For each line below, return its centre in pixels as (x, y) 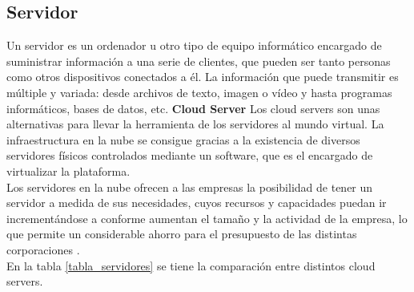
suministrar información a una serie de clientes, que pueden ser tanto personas (199, 61)
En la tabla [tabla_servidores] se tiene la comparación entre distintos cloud (191, 265)
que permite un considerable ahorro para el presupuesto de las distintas (182, 234)
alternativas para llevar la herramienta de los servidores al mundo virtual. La (195, 124)
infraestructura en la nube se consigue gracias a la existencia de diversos (183, 139)
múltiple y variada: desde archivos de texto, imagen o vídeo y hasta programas (199, 92)
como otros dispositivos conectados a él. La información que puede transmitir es (203, 77)
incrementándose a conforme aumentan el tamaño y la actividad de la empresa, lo (207, 218)
